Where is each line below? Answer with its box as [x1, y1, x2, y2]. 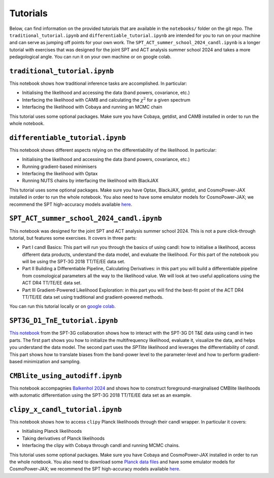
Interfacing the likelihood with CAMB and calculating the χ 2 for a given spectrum [22, 97, 191, 103]
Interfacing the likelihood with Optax [22, 171, 98, 177]
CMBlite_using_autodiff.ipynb [9, 371, 122, 380]
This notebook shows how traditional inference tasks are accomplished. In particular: [9, 80, 187, 86]
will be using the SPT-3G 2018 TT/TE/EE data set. [22, 259, 125, 265]
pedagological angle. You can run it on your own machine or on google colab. [9, 54, 172, 60]
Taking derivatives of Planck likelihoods [22, 435, 105, 441]
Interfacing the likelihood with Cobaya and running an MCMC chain [22, 104, 162, 110]
